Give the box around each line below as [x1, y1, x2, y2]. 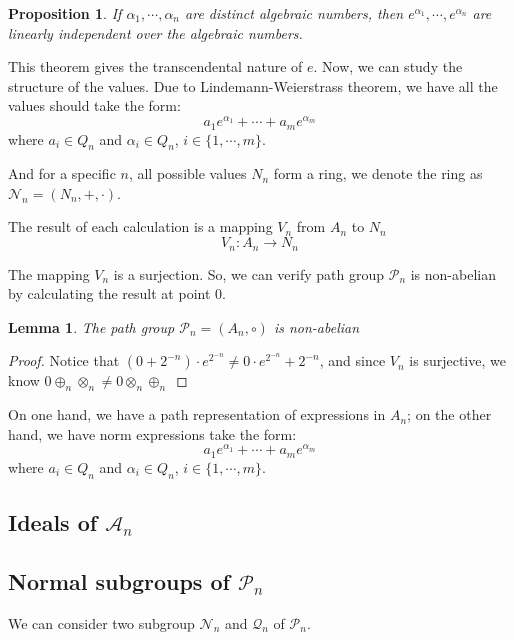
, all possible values [128, 163, 247, 184]
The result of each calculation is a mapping [8, 216, 273, 237]
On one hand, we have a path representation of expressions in [8, 404, 386, 425]
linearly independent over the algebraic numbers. [8, 22, 303, 43]
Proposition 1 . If [8, 3, 122, 23]
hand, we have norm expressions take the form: [8, 423, 297, 444]
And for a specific [8, 163, 116, 184]
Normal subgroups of [8, 565, 230, 596]
